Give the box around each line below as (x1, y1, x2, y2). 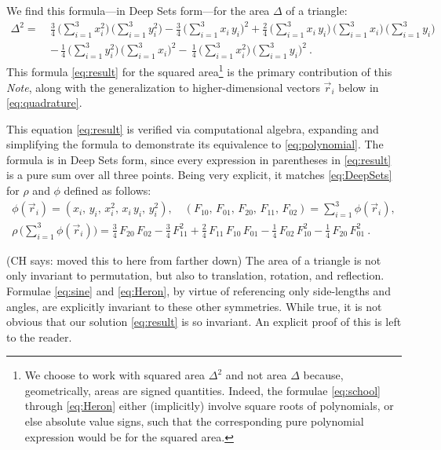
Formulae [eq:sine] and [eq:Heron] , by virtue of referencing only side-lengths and (6, 282, 391, 298)
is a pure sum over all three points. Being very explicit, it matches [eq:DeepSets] (6, 166, 392, 183)
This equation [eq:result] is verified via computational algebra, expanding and (6, 120, 379, 137)
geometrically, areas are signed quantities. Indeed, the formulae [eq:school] (24, 382, 381, 398)
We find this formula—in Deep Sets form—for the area (6, 2, 270, 18)
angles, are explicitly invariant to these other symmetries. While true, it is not (6, 298, 382, 314)
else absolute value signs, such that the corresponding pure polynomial (24, 413, 364, 430)
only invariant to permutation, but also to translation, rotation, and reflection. (6, 267, 385, 284)
